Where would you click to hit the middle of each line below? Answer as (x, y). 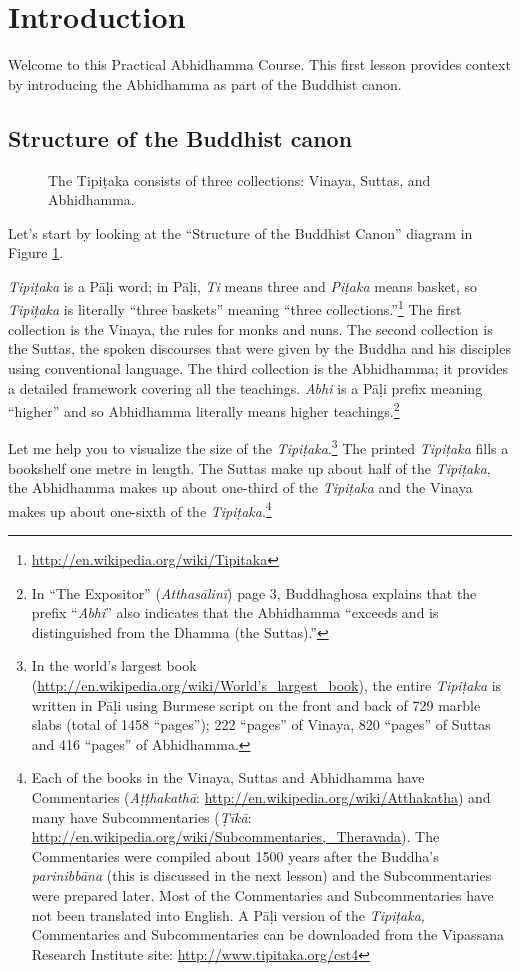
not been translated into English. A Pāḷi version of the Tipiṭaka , (228, 914)
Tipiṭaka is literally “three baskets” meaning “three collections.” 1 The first (235, 308)
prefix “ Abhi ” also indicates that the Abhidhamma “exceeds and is (235, 612)
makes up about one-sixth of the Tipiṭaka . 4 (140, 509)
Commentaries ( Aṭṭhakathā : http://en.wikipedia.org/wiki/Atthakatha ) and (261, 796)
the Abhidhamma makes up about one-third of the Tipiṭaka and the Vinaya (240, 487)
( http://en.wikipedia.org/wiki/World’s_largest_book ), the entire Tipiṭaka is (266, 685)
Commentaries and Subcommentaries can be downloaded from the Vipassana (267, 934)
